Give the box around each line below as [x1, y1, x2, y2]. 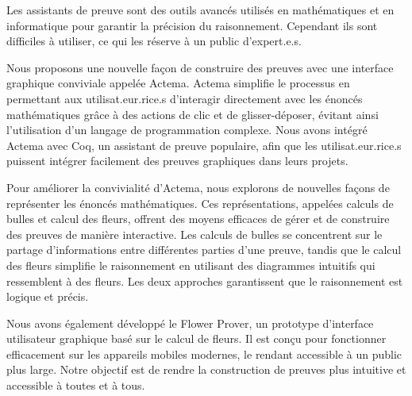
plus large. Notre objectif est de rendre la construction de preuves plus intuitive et [6, 361, 406, 378]
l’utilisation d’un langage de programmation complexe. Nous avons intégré [6, 121, 368, 138]
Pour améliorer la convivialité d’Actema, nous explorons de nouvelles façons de [6, 179, 390, 195]
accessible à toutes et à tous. [6, 377, 145, 394]
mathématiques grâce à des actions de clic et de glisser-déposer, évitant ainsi [6, 106, 379, 122]
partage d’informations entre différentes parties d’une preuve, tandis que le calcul [6, 241, 402, 258]
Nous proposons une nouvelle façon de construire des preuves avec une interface [6, 59, 394, 75]
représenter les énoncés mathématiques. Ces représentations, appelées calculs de [6, 194, 394, 211]
